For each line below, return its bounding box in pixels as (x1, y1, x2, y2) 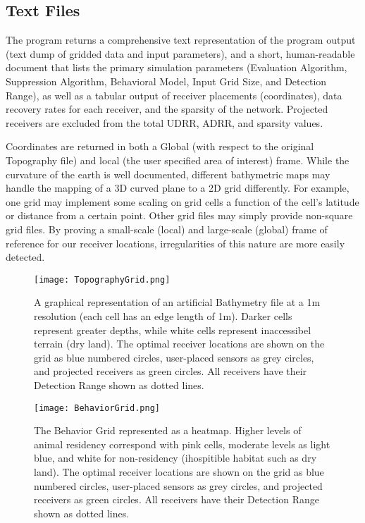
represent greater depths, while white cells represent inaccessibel (34, 322, 311, 337)
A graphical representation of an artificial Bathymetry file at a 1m (34, 295, 321, 309)
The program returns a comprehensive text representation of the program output (6, 32, 356, 47)
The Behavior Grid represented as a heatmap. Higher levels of (34, 423, 302, 438)
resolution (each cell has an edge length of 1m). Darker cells (34, 308, 292, 323)
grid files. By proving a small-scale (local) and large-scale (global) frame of (6, 221, 328, 236)
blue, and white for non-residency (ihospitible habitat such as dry (34, 450, 317, 465)
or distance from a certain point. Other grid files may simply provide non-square (6, 208, 353, 223)
